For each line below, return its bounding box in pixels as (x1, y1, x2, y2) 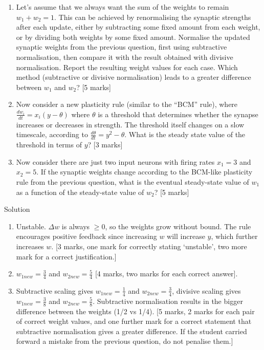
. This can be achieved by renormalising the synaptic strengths (54, 11, 251, 22)
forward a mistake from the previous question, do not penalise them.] (16, 336, 233, 346)
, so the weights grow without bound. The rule (105, 221, 251, 231)
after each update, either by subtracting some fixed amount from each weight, (16, 21, 260, 32)
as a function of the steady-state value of (16, 186, 144, 197)
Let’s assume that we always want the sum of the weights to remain (16, 2, 229, 12)
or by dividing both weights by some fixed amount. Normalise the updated (16, 31, 250, 42)
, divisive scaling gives (172, 285, 241, 296)
